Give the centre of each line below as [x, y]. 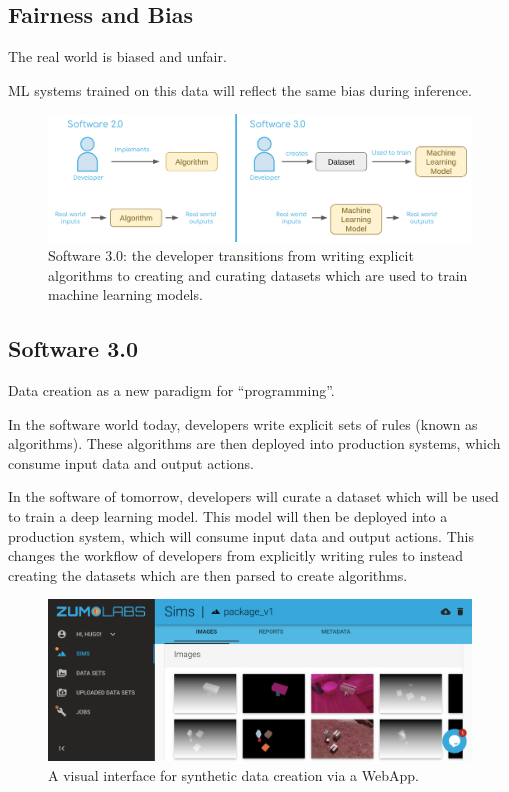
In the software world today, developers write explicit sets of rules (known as [243, 423]
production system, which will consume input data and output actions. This [241, 535]
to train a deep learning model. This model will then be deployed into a [228, 516]
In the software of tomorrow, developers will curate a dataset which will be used [253, 496]
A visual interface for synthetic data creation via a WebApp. [233, 774]
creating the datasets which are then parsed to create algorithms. [208, 574]
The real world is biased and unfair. [117, 56]
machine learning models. [125, 294]
